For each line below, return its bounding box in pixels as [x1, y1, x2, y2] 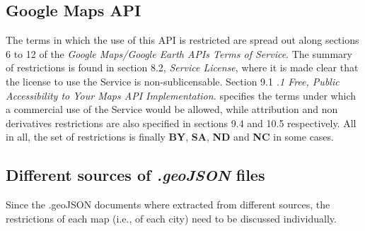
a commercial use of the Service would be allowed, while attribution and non [6, 102, 338, 117]
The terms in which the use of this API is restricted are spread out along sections [6, 32, 359, 47]
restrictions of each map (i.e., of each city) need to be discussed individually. [6, 211, 337, 225]
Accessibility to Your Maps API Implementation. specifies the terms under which [6, 88, 356, 102]
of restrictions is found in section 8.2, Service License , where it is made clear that [6, 60, 359, 75]
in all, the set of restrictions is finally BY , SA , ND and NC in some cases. [6, 129, 334, 144]
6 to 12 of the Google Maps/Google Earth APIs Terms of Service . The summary [6, 46, 352, 61]
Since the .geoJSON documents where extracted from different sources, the [6, 197, 330, 212]
